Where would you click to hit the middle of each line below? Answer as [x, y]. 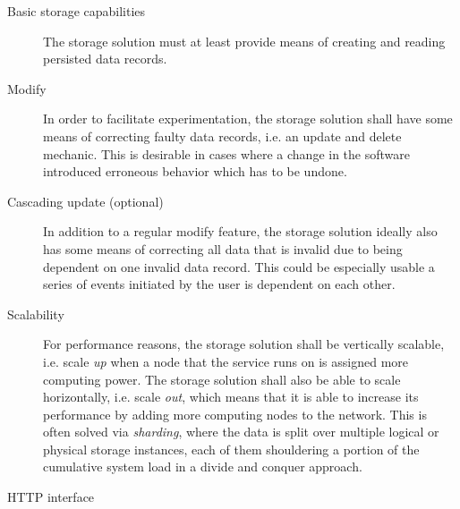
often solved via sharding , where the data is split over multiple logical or [241, 432]
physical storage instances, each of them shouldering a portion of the [231, 449]
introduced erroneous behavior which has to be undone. [195, 171]
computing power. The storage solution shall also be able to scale [222, 379]
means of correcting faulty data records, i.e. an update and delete [222, 136]
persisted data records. [105, 59]
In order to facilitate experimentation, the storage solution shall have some [248, 119]
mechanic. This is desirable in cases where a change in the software [227, 153]
